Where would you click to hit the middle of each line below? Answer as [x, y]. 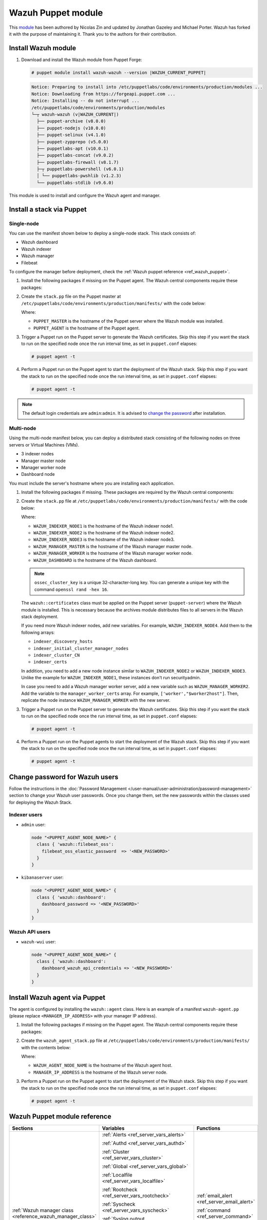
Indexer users [26, 815]
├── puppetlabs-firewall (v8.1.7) [78, 162]
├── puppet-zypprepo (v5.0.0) [73, 142]
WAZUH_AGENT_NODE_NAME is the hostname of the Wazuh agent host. [103, 1065]
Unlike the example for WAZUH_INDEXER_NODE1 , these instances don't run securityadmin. [111, 678]
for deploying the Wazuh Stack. [41, 802]
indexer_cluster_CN [57, 655]
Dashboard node [38, 474]
